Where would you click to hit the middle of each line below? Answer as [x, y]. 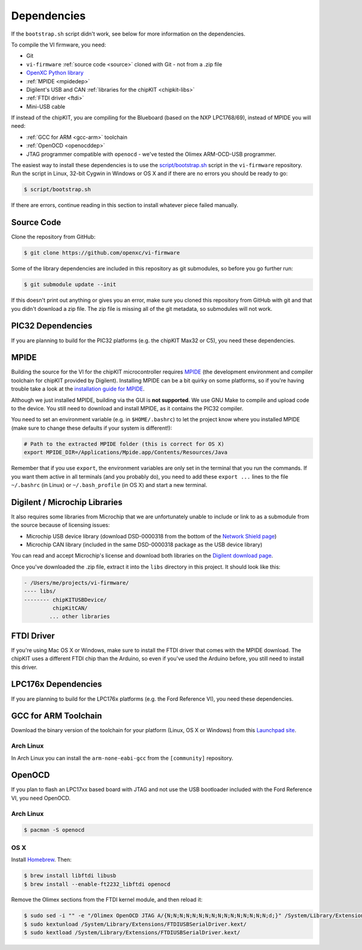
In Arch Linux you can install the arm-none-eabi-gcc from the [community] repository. [122, 758]
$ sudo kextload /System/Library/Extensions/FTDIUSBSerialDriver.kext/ [132, 933]
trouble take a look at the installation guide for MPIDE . [78, 389]
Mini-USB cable [46, 106]
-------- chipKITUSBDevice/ [65, 600]
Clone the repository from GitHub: [53, 237]
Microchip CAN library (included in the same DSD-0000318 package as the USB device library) [144, 544]
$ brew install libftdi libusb [70, 876]
